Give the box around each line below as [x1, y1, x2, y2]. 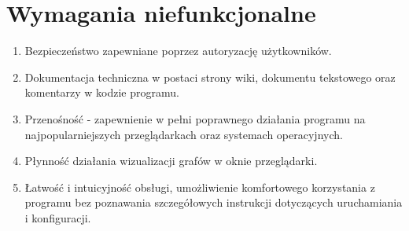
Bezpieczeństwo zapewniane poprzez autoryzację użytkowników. [24, 42, 332, 59]
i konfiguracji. [24, 209, 91, 225]
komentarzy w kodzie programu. [24, 84, 179, 101]
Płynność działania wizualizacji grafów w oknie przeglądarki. [24, 152, 318, 169]
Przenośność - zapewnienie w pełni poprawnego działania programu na [24, 110, 366, 126]
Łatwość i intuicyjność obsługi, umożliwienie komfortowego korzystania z [24, 178, 375, 195]
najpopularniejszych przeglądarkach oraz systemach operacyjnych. [24, 126, 343, 142]
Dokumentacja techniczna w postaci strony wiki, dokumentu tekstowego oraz [24, 68, 396, 85]
